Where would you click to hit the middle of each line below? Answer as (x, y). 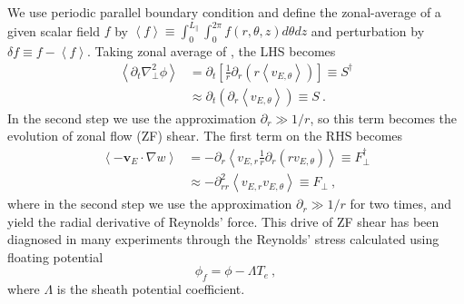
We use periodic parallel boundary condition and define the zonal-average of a (224, 12)
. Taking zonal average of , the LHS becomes (212, 50)
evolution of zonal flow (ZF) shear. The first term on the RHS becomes (205, 136)
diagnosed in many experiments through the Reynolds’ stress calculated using (223, 239)
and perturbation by (368, 30)
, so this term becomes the (384, 118)
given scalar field (54, 30)
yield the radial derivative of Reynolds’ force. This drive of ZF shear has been (223, 221)
